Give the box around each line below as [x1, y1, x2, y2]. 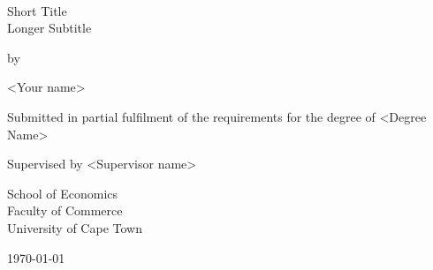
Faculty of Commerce [7, 201, 123, 220]
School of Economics [7, 184, 118, 202]
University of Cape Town [7, 218, 142, 236]
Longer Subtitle [7, 19, 92, 37]
